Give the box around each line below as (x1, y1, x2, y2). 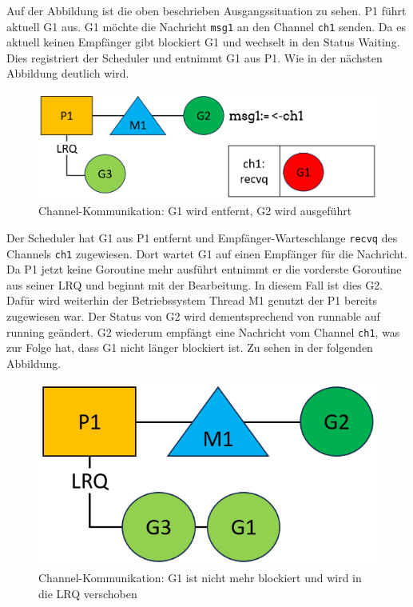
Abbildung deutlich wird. (6, 65, 129, 82)
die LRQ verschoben (38, 585, 137, 601)
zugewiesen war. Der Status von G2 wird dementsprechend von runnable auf (6, 308, 380, 325)
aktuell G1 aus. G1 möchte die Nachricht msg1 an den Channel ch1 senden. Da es (6, 18, 406, 34)
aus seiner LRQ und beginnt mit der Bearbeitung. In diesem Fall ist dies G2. (6, 276, 383, 293)
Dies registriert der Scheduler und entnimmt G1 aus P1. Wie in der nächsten (6, 49, 383, 66)
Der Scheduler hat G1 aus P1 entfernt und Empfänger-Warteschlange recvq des (6, 229, 398, 246)
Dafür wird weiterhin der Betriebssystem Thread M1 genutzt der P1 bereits (6, 292, 377, 309)
